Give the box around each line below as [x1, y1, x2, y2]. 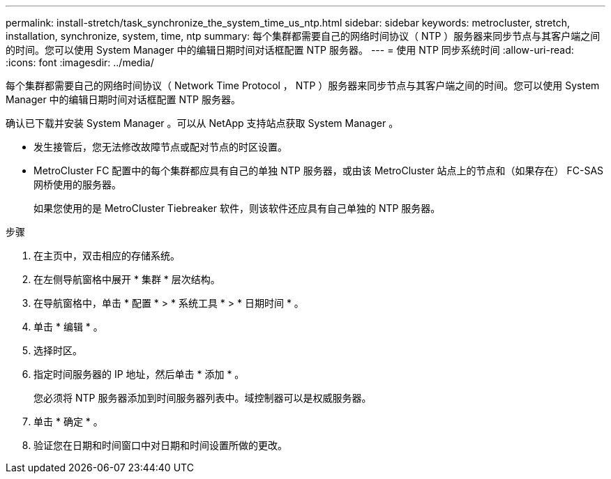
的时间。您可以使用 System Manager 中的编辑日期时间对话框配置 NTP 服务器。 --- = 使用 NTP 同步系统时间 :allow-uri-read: [6, 44, 574, 56]
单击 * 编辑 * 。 [33, 321, 103, 333]
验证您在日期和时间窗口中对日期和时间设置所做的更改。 [33, 439, 287, 451]
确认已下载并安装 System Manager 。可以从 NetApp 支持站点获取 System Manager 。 [6, 117, 399, 129]
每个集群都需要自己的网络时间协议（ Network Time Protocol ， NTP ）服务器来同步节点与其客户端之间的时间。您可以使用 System [6, 79, 600, 91]
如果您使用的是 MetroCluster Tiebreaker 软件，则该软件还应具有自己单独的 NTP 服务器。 [33, 202, 441, 214]
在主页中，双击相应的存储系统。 [33, 250, 180, 261]
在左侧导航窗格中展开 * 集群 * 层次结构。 [33, 273, 220, 285]
